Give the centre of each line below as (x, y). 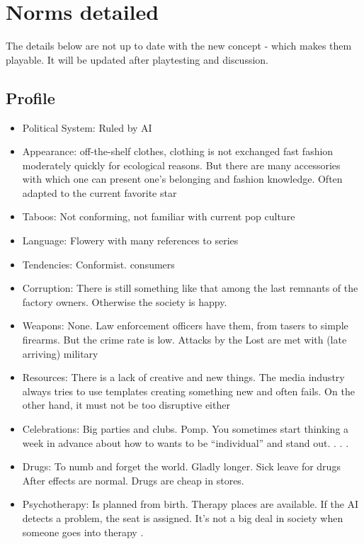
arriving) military (60, 353)
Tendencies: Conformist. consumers (98, 264)
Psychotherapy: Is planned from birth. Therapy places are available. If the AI (190, 504)
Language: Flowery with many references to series (130, 240)
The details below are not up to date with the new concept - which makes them (179, 46)
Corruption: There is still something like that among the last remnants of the (190, 288)
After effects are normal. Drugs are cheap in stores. (133, 480)
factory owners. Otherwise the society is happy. (125, 301)
